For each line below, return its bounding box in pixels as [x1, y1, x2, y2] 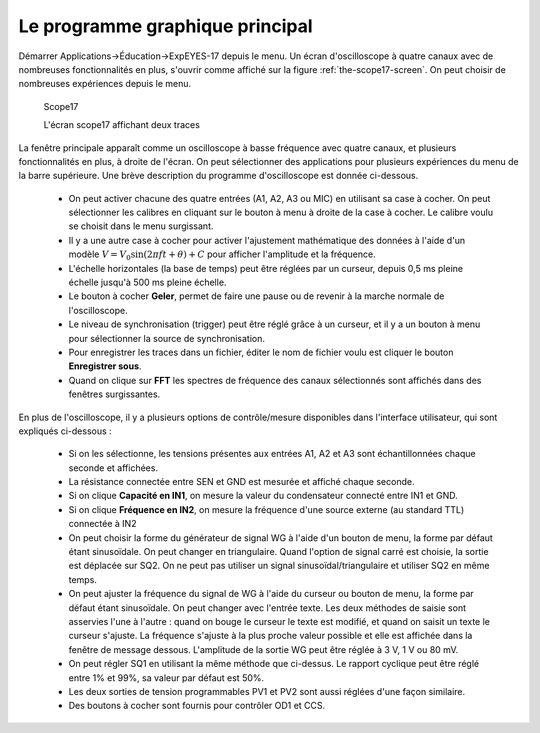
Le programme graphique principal [18, 15, 314, 37]
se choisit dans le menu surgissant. [68, 220, 214, 232]
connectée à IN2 [68, 518, 137, 530]
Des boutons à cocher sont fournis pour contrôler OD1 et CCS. [68, 700, 326, 712]
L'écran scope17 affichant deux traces [43, 119, 200, 131]
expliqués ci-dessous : [18, 425, 112, 437]
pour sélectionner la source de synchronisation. [68, 332, 265, 344]
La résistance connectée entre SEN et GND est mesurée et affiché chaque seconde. [68, 476, 415, 488]
